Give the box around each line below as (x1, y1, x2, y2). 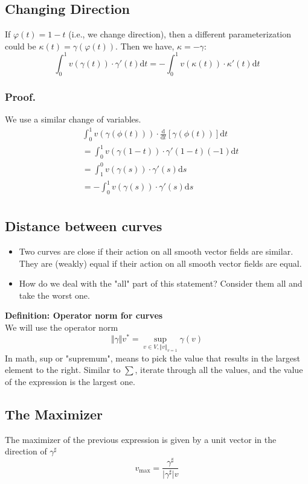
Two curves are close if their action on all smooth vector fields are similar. (19, 245, 294, 258)
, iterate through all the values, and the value (135, 363, 303, 376)
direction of (5, 445, 47, 457)
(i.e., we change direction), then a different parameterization (68, 28, 292, 40)
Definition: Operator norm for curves (5, 309, 163, 322)
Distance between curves (5, 217, 162, 235)
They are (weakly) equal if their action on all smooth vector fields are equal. (19, 256, 302, 269)
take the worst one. (19, 288, 90, 301)
